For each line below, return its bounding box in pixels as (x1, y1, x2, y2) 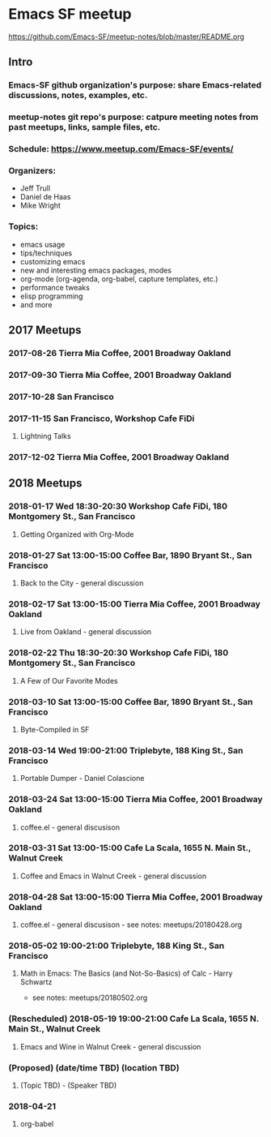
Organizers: (8, 165, 57, 177)
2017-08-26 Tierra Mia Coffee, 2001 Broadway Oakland (8, 348, 231, 358)
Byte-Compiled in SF (19, 724, 90, 734)
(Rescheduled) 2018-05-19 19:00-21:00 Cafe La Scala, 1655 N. (8, 1013, 259, 1024)
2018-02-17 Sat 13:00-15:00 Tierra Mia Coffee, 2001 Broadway (8, 598, 261, 609)
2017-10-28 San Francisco (8, 391, 115, 402)
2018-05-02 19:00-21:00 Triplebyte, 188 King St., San (8, 940, 225, 951)
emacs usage (19, 239, 66, 249)
